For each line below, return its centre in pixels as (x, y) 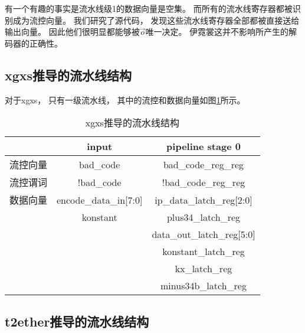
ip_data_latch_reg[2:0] (204, 200)
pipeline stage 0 (204, 146)
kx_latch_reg (204, 269)
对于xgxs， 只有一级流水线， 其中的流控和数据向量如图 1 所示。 (125, 99)
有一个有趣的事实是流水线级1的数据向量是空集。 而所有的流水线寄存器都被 (149, 8)
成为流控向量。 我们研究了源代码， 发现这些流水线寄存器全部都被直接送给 (156, 20)
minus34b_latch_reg (204, 286)
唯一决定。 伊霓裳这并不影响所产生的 (217, 32)
